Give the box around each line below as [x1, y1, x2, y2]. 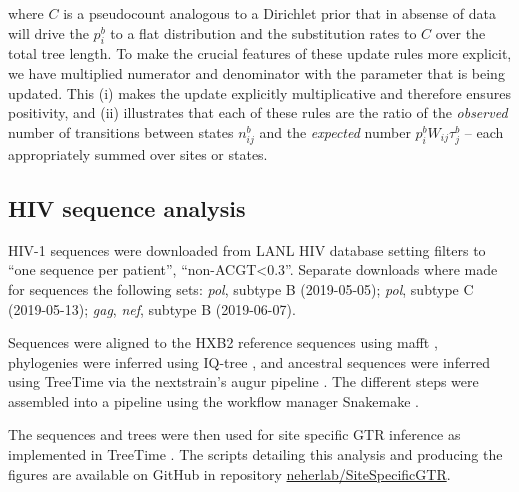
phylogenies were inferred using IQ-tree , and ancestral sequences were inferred [8, 351, 491, 372]
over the [435, 22, 486, 43]
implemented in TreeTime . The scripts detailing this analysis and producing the [8, 444, 503, 465]
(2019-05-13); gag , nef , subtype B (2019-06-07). [8, 298, 296, 319]
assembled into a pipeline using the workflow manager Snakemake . [8, 390, 419, 411]
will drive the [8, 22, 89, 43]
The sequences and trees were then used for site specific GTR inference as [8, 424, 461, 445]
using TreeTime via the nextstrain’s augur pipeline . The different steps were [8, 371, 479, 392]
